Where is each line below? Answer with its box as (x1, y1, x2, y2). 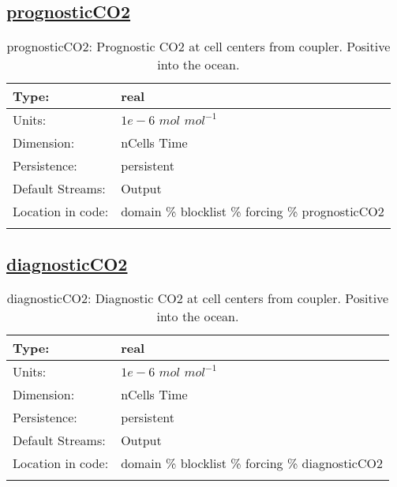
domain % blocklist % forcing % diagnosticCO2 (121, 454, 383, 473)
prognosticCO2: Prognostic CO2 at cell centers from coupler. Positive (6, 37, 391, 56)
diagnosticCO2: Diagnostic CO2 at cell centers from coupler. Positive (6, 289, 389, 308)
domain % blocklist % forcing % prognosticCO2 (121, 202, 384, 221)
